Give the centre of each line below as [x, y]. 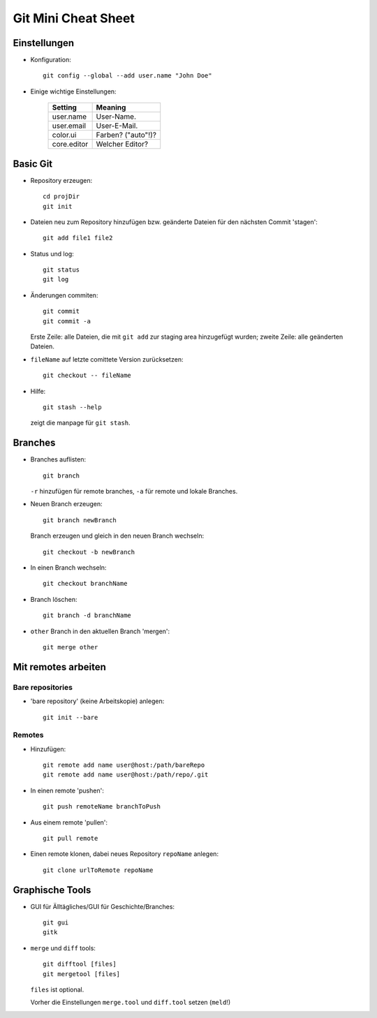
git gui [56, 923]
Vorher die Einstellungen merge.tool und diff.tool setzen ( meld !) [130, 1003]
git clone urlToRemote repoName [98, 870]
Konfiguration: [51, 60]
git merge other [71, 647]
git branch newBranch [80, 520]
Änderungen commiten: [64, 295]
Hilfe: [38, 391]
